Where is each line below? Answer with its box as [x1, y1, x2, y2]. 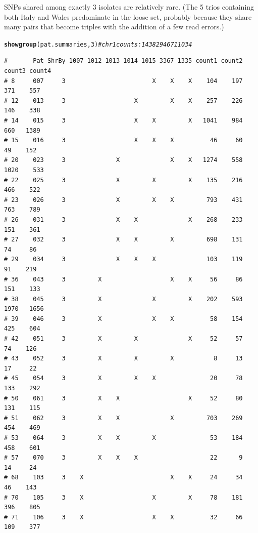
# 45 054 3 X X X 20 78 [4, 375, 243, 382]
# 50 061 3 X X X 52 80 [4, 394, 243, 402]
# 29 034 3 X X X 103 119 [4, 256, 243, 263]
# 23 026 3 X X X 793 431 [4, 196, 243, 203]
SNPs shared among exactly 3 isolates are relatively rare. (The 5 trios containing [4, 2, 254, 12]
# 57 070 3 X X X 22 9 [4, 454, 243, 462]
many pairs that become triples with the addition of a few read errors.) [4, 21, 224, 32]
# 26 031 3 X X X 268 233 [4, 216, 243, 223]
